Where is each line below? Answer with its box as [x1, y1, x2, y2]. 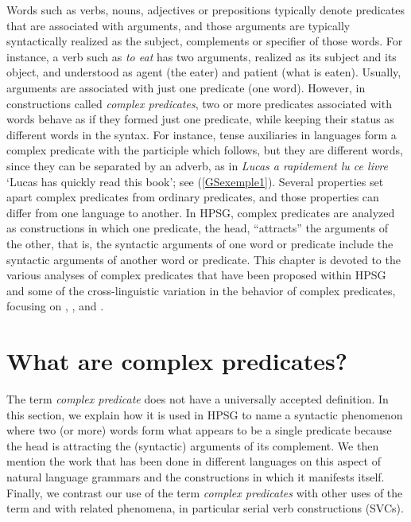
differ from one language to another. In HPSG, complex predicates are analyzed [6, 204, 395, 220]
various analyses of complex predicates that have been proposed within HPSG [6, 267, 386, 283]
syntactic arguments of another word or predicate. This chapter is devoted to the [6, 251, 401, 267]
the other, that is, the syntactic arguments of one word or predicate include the [6, 235, 394, 251]
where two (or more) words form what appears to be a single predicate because [6, 422, 392, 438]
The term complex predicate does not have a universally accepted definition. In [6, 391, 389, 407]
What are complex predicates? [6, 345, 347, 377]
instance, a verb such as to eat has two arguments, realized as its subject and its [6, 48, 397, 64]
